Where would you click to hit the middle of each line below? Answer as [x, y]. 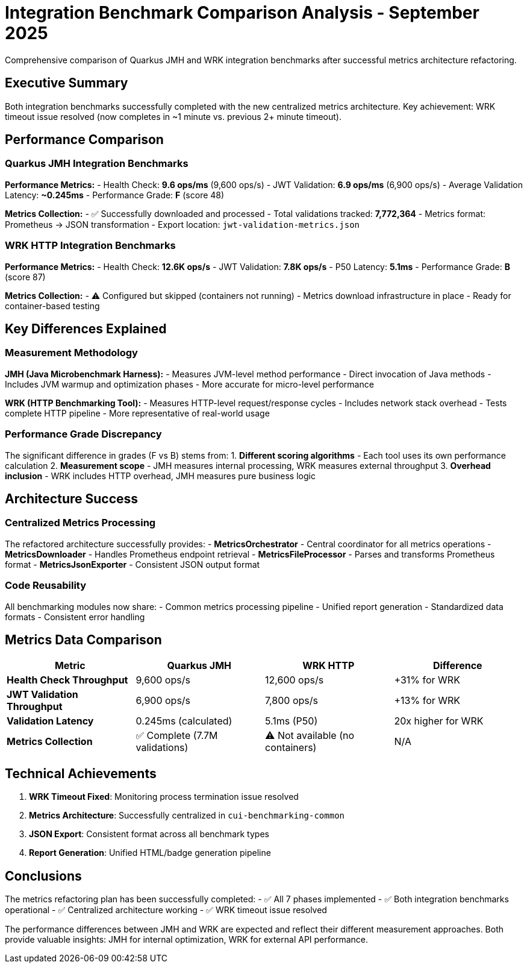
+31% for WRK [427, 680]
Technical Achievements [81, 773]
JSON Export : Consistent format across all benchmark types [149, 834]
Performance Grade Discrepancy [83, 434]
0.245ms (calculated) [184, 721]
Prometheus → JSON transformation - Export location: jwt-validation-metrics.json [182, 224]
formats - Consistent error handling [75, 617]
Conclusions [43, 876]
